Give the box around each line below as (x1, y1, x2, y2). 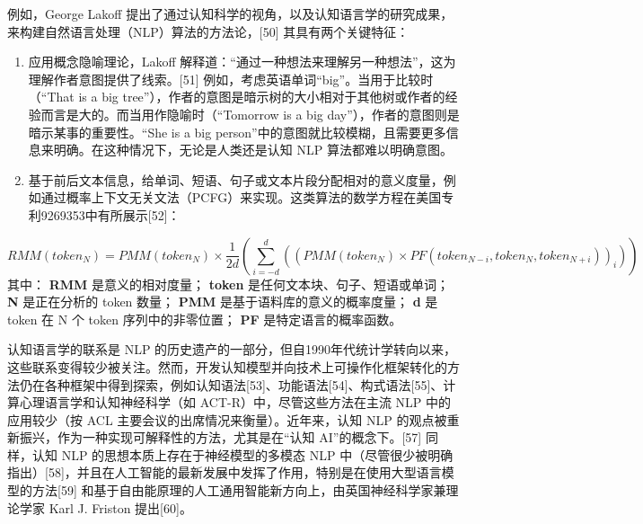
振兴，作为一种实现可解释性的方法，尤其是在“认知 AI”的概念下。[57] (19, 428, 422, 447)
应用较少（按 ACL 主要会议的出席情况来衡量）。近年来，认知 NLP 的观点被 (7, 410, 447, 429)
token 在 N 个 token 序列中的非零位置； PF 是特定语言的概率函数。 (7, 309, 402, 328)
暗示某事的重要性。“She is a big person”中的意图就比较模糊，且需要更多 (28, 122, 446, 141)
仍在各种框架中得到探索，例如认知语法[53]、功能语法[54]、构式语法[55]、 (19, 375, 444, 394)
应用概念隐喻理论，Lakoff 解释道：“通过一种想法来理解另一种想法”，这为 (28, 52, 456, 71)
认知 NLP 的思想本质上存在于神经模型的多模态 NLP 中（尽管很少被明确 (31, 445, 454, 464)
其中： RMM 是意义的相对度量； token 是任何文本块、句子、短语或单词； (7, 274, 450, 293)
